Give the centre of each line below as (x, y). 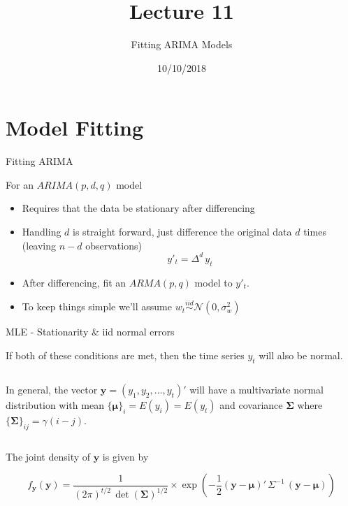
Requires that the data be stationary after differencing (138, 208)
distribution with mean (55, 404)
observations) (114, 245)
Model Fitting (75, 128)
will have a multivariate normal (256, 389)
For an (20, 184)
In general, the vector (52, 389)
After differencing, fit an (74, 282)
